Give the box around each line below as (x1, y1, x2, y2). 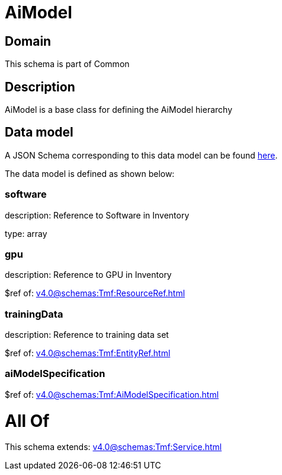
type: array (5, 228, 47, 239)
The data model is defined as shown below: (5, 168, 175, 179)
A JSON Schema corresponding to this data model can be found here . (5, 150, 278, 160)
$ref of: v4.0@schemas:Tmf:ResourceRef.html (5, 288, 185, 299)
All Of (5, 410, 50, 431)
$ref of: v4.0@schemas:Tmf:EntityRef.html (5, 348, 171, 359)
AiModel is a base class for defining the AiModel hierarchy (5, 104, 233, 115)
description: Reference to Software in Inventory (5, 210, 190, 220)
